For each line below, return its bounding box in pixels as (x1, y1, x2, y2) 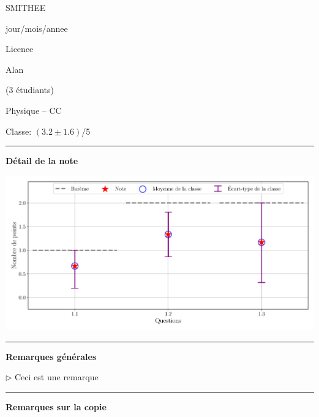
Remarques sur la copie (6, 400, 107, 413)
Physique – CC (6, 103, 62, 116)
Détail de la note (6, 154, 78, 167)
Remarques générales (6, 350, 97, 363)
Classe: (6, 124, 32, 137)
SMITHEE (6, 1, 46, 13)
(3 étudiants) (6, 83, 54, 96)
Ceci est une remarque (15, 370, 99, 383)
